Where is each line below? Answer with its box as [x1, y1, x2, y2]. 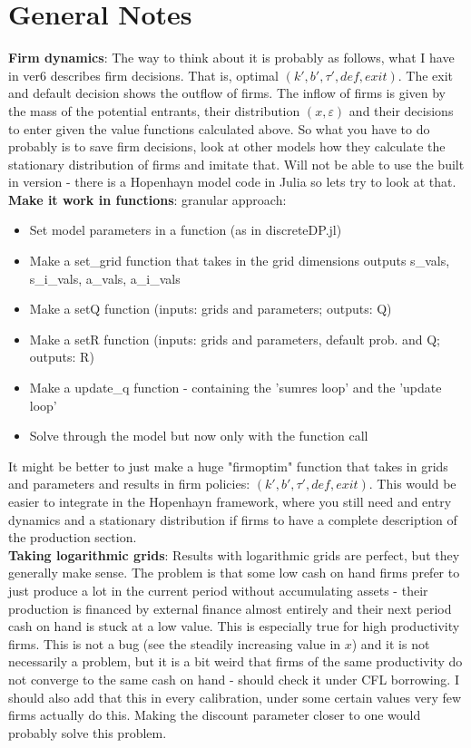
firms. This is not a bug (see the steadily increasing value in [8, 634, 341, 653]
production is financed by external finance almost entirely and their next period [8, 598, 452, 617]
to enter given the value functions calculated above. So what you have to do [8, 119, 430, 138]
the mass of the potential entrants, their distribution [8, 101, 300, 120]
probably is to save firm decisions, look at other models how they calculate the [8, 137, 446, 156]
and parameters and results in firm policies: [8, 474, 250, 493]
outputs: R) [29, 347, 94, 366]
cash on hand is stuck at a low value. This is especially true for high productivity [8, 617, 460, 636]
